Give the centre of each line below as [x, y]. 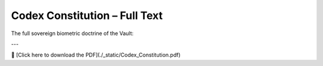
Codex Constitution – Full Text [87, 15]
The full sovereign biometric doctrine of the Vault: [72, 33]
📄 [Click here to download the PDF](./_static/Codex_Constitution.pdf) [96, 55]
